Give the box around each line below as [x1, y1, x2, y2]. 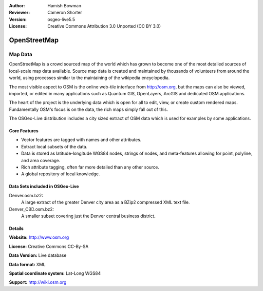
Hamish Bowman [47, 3, 81, 8]
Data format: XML [9, 261, 46, 267]
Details [9, 225, 24, 231]
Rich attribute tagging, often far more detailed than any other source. [21, 164, 159, 170]
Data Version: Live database [9, 252, 67, 258]
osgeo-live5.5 [47, 16, 75, 22]
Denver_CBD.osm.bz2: [9, 206, 54, 212]
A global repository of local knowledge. [21, 171, 100, 177]
